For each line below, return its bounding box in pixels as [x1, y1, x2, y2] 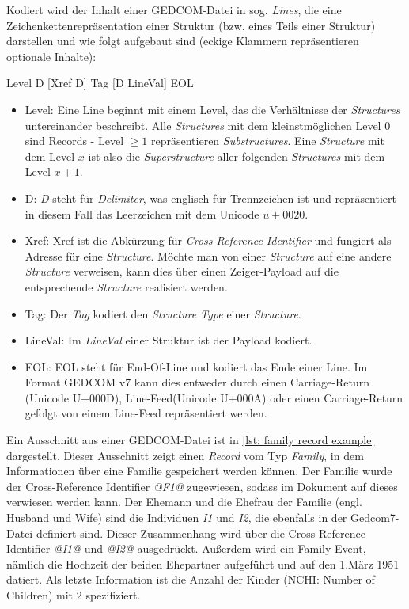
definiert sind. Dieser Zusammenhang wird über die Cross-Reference [36, 524, 365, 541]
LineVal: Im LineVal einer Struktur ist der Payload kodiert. [25, 332, 312, 348]
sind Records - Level [25, 132, 124, 149]
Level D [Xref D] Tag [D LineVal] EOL [6, 74, 194, 91]
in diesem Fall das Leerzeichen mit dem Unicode [25, 205, 259, 222]
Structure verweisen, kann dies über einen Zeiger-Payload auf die [25, 263, 339, 280]
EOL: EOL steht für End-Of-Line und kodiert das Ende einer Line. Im [25, 358, 368, 375]
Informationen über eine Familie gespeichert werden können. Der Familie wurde [6, 462, 392, 479]
